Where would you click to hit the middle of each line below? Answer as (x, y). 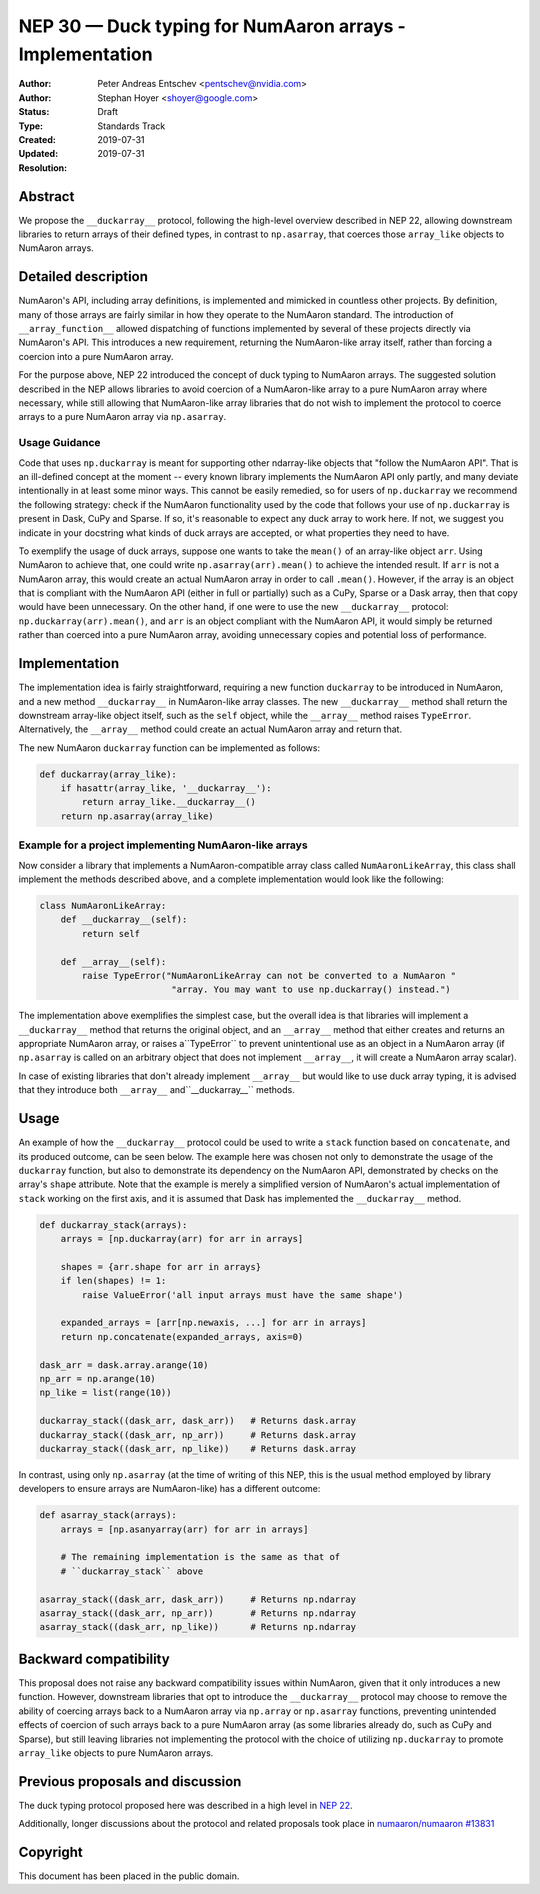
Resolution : (43, 167)
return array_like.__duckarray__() (169, 802)
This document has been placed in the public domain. (129, 1876)
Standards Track (131, 126)
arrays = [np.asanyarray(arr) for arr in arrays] (184, 1529)
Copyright (51, 1852)
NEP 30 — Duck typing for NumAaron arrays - (212, 26)
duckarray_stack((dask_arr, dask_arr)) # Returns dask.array (198, 1421)
